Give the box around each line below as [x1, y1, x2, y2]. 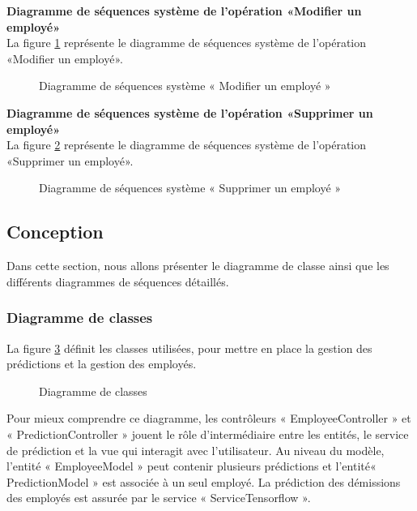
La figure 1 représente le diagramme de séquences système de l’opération [6, 34, 367, 51]
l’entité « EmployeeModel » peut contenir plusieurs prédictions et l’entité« [6, 457, 377, 474]
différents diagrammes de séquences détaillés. [6, 273, 229, 290]
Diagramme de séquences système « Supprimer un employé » [39, 179, 342, 196]
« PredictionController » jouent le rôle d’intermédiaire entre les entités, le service [6, 425, 409, 442]
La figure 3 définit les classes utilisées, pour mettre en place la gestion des [6, 339, 372, 356]
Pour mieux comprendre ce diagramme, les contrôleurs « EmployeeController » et [6, 410, 411, 427]
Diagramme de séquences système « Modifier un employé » [39, 77, 331, 94]
